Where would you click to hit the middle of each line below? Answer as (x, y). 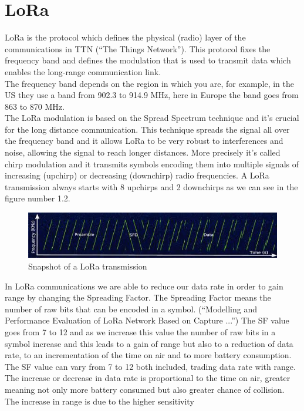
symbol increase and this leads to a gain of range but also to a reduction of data (149, 343)
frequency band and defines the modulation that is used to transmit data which (148, 60)
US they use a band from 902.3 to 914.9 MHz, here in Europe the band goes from (152, 95)
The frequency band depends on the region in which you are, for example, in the (149, 83)
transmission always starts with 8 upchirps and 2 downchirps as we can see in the (151, 186)
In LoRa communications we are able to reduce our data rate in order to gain (144, 286)
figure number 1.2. (38, 198)
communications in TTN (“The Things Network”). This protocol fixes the (138, 48)
